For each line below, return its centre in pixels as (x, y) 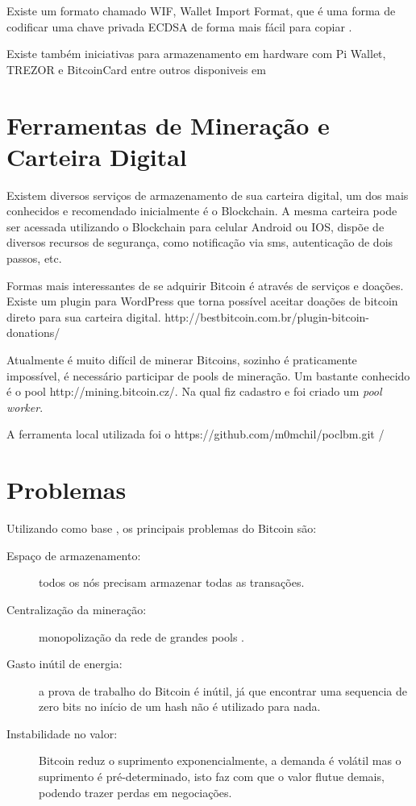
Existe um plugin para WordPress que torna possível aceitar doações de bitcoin (202, 301)
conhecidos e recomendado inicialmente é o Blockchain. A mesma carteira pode (202, 211)
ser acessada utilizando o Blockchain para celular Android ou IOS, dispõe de (196, 226)
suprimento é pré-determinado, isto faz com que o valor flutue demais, (212, 777)
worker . (25, 407)
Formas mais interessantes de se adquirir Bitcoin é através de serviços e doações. (205, 285)
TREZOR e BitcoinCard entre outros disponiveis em (136, 69)
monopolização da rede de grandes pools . (141, 636)
